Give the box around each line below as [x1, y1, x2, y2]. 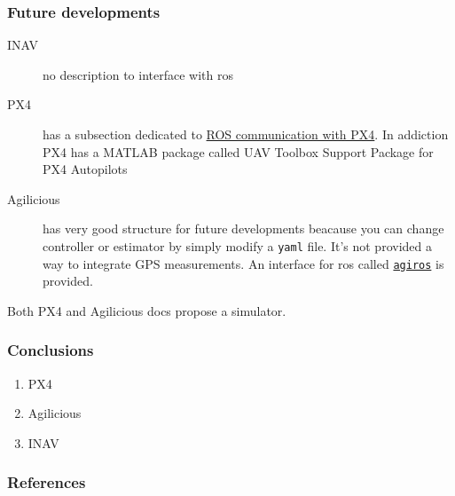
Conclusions [7, 339, 94, 361]
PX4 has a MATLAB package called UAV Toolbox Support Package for [43, 142, 434, 161]
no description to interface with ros [43, 65, 233, 83]
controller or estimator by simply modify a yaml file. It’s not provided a [43, 236, 432, 255]
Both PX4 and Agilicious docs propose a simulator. [7, 301, 286, 319]
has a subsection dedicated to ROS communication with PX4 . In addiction [43, 125, 449, 143]
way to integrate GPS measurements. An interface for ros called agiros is [43, 254, 444, 272]
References [7, 471, 86, 493]
